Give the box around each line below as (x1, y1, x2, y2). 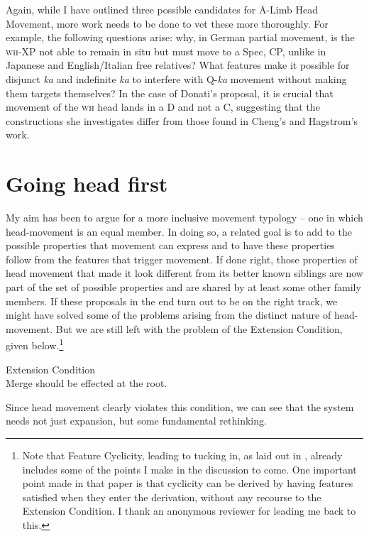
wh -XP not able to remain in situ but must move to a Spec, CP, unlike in (6, 43, 326, 58)
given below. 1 (6, 336, 64, 353)
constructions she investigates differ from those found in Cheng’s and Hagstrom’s (6, 113, 358, 128)
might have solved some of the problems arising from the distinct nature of (6, 307, 331, 322)
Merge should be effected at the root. (6, 376, 167, 390)
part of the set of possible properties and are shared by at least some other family (6, 280, 361, 295)
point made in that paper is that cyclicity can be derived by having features (22, 476, 353, 491)
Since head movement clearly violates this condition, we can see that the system (6, 399, 354, 414)
